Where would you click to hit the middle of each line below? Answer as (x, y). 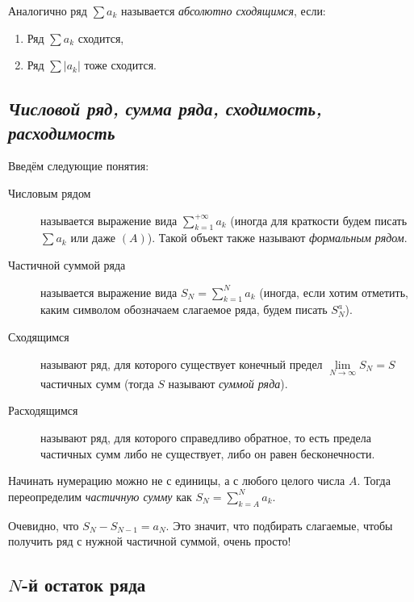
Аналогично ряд (48, 10)
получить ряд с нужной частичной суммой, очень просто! (150, 541)
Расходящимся (43, 410)
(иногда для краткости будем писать (319, 220)
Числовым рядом (50, 192)
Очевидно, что (44, 525)
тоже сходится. (120, 65)
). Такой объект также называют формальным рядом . (277, 238)
